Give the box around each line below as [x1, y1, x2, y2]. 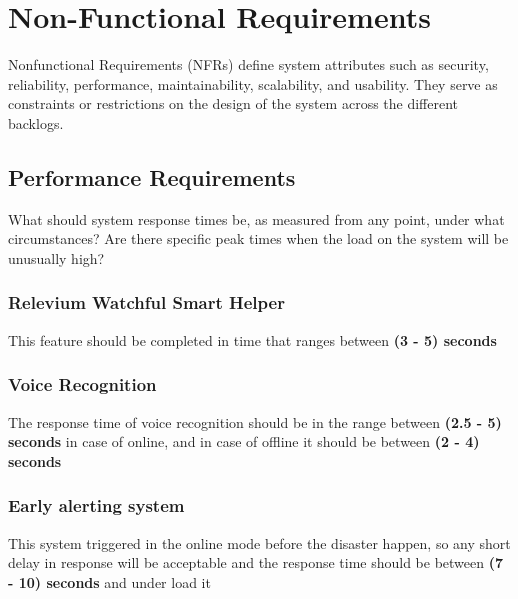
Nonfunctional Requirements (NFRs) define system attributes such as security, [8, 54, 489, 75]
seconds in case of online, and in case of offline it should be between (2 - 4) [8, 431, 480, 452]
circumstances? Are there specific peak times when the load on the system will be [8, 228, 509, 249]
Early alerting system [8, 493, 185, 518]
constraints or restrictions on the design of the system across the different [8, 93, 459, 114]
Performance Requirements [8, 161, 296, 192]
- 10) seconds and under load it [8, 571, 211, 592]
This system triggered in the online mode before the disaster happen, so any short [8, 532, 511, 553]
